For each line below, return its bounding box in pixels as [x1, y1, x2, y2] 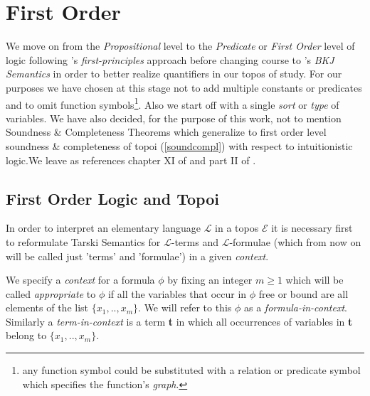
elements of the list [6, 300, 89, 315]
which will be [285, 272, 344, 287]
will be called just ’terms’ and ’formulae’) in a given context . [6, 248, 269, 263]
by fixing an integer [167, 272, 253, 287]
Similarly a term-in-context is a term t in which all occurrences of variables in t [6, 314, 353, 328]
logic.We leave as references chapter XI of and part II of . [6, 152, 256, 167]
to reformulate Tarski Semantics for [6, 234, 161, 249]
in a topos [215, 220, 259, 235]
